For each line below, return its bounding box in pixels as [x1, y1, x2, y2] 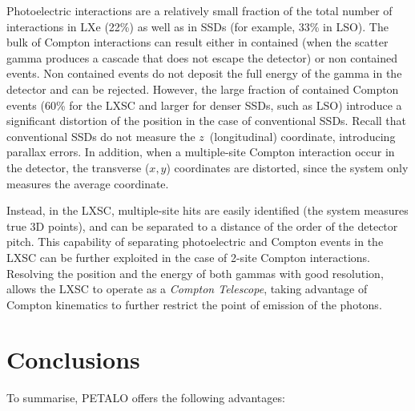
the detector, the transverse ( [6, 159, 150, 175]
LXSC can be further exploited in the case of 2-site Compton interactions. [6, 248, 370, 265]
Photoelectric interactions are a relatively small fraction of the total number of [6, 2, 393, 18]
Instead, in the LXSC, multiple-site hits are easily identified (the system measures [6, 202, 409, 219]
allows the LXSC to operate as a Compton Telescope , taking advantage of [6, 280, 368, 297]
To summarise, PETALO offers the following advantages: [6, 389, 285, 406]
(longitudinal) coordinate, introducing [209, 127, 396, 144]
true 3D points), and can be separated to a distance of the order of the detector [6, 217, 398, 234]
